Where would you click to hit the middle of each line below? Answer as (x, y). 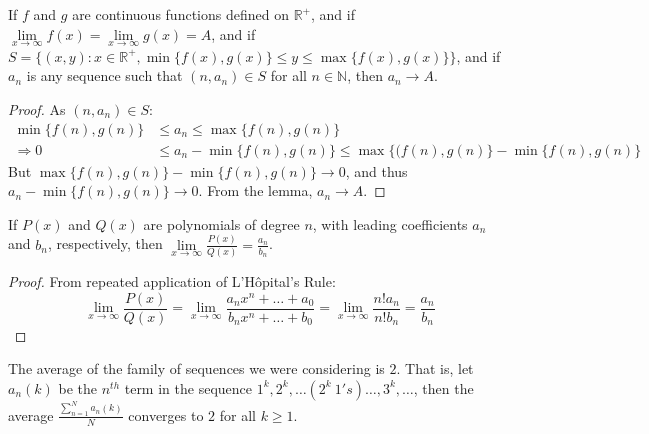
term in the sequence (188, 387)
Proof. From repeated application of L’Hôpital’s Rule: (172, 281)
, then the (443, 387)
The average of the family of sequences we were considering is (196, 368)
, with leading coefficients (390, 223)
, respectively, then (105, 243)
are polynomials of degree (221, 223)
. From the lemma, (255, 190)
